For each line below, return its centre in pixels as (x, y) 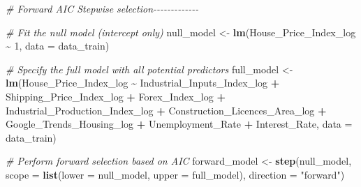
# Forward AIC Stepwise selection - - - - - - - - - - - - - (102, 8)
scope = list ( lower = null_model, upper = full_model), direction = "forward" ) (175, 174)
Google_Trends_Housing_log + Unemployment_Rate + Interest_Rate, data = (179, 124)
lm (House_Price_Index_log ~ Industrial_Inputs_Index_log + (143, 83)
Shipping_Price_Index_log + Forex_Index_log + (116, 96)
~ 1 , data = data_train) (58, 46)
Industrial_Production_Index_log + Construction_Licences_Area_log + (166, 110)
